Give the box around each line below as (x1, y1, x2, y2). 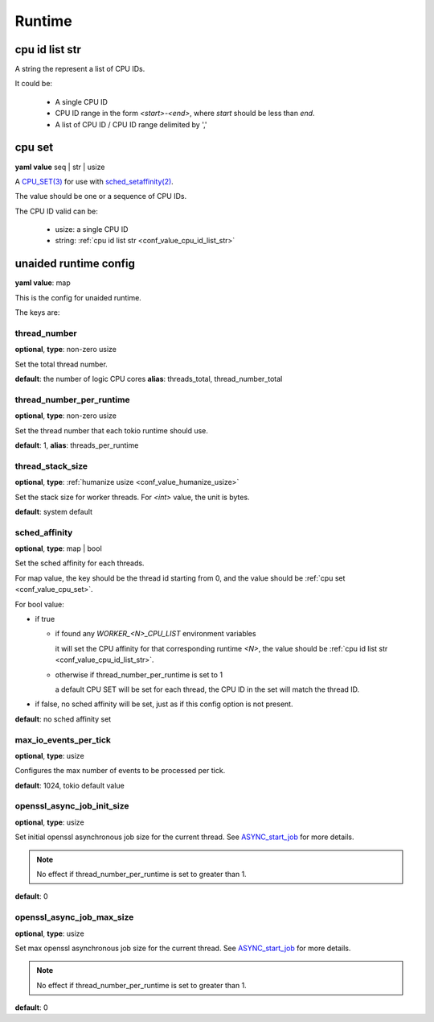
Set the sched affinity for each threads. (14, 558, 145, 568)
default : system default (14, 507, 92, 516)
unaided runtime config (14, 257, 136, 271)
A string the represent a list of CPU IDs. (14, 64, 145, 74)
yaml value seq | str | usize (14, 162, 105, 172)
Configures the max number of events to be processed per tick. (14, 766, 226, 776)
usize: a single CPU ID (55, 225, 129, 234)
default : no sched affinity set (14, 714, 112, 724)
